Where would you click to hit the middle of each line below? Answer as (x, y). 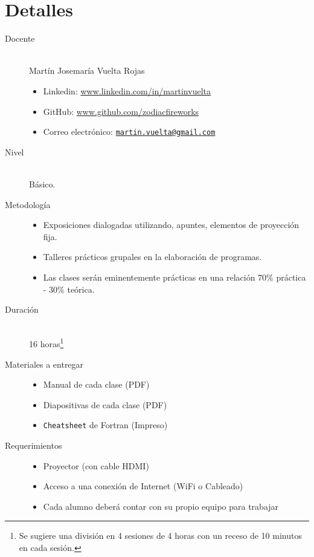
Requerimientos (34, 445)
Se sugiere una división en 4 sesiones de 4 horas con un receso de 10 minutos (160, 536)
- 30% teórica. (69, 289)
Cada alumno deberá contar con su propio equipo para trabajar (161, 506)
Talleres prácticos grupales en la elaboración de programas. (152, 257)
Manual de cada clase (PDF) (96, 384)
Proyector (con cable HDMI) (96, 465)
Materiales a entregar (44, 364)
